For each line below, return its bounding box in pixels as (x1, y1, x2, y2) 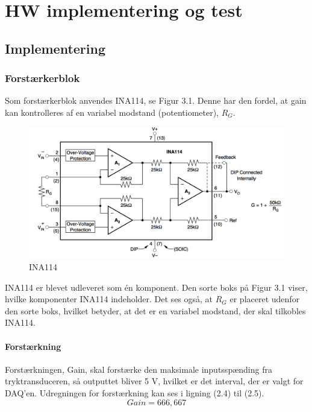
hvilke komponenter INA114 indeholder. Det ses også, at (5, 293, 213, 305)
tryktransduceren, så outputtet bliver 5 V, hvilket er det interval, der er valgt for (5, 375, 304, 387)
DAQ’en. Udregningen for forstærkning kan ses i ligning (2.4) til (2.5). (5, 386, 264, 399)
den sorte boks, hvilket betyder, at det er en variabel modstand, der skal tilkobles (5, 304, 306, 317)
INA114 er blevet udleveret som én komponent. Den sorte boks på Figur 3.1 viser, (5, 280, 308, 293)
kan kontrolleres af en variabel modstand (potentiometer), (5, 106, 219, 118)
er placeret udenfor (229, 293, 300, 305)
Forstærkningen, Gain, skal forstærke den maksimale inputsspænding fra (5, 363, 272, 375)
